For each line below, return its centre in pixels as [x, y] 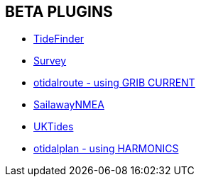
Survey [50, 61]
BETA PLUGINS [59, 12]
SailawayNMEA [69, 105]
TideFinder [59, 39]
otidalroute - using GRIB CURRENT [114, 83]
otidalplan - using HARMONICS [106, 149]
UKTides [54, 127]
